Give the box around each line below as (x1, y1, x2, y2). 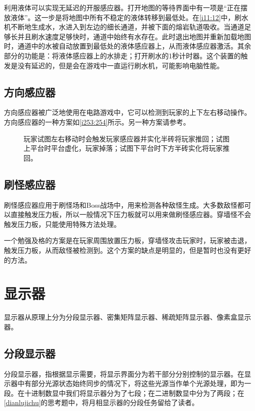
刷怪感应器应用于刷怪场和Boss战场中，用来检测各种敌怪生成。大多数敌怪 (4, 199, 237, 210)
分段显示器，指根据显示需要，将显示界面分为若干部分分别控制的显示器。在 (4, 368, 244, 379)
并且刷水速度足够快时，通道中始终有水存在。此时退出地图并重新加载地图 (17, 31, 251, 41)
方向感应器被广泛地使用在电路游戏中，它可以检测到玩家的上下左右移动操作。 (4, 107, 251, 117)
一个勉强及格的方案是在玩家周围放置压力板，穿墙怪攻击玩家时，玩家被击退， (4, 235, 251, 246)
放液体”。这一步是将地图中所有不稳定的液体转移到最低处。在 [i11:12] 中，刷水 (4, 12, 249, 22)
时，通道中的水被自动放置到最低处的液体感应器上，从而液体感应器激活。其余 (4, 41, 251, 51)
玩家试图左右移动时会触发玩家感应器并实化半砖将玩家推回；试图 (24, 133, 229, 143)
